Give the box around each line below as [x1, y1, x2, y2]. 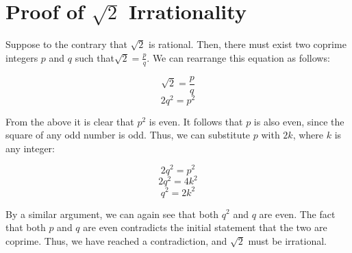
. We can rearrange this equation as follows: [147, 50, 330, 64]
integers [5, 50, 38, 64]
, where [292, 128, 324, 142]
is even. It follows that [149, 114, 243, 128]
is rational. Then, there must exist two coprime [149, 37, 347, 51]
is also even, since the [253, 114, 344, 128]
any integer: [5, 141, 55, 155]
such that [75, 50, 114, 64]
